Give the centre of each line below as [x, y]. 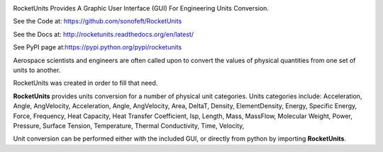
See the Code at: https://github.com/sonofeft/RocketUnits [98, 21]
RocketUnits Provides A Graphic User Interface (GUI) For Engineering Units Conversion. [141, 8]
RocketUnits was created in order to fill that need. [85, 83]
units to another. [37, 70]
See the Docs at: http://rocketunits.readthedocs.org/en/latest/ [104, 34]
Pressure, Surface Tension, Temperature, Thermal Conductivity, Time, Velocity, [129, 125]
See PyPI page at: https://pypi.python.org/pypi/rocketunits [98, 47]
